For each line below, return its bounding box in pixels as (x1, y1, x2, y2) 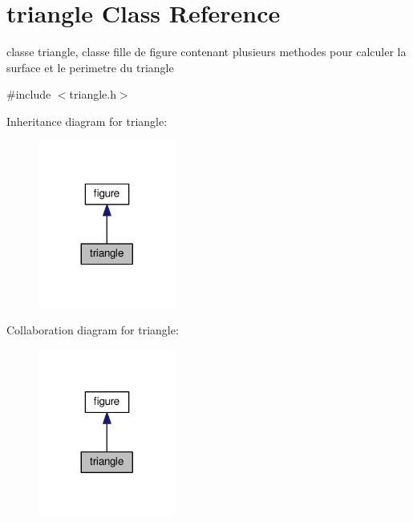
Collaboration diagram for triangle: (6, 321, 179, 338)
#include (6, 86, 51, 103)
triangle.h (69, 86, 116, 103)
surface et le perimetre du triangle (6, 59, 174, 75)
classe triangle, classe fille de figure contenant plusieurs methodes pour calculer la (6, 43, 407, 60)
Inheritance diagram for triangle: (6, 112, 168, 129)
